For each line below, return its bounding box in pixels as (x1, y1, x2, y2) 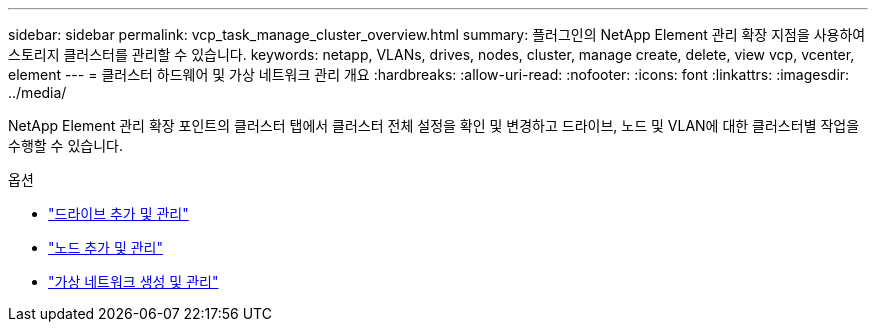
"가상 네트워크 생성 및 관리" (48, 273, 219, 290)
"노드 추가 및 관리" (48, 239, 164, 256)
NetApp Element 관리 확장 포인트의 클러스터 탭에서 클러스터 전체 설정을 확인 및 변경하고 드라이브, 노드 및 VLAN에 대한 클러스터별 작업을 (8, 117, 860, 134)
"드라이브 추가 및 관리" (48, 205, 189, 222)
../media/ (8, 84, 67, 101)
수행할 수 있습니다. (8, 137, 123, 154)
